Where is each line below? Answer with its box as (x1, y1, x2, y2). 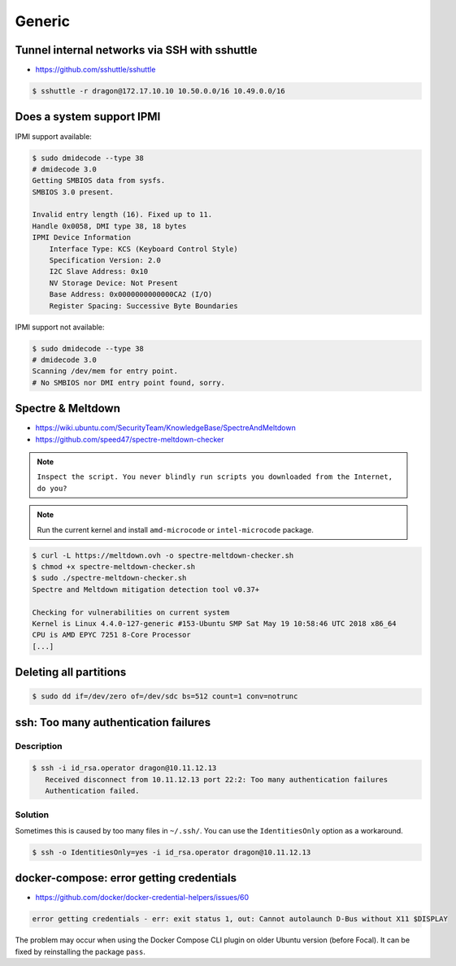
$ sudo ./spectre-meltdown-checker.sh (32, 573, 187, 583)
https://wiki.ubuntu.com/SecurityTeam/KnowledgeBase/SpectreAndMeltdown (35, 423, 296, 433)
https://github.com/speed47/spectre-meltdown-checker (35, 434, 224, 444)
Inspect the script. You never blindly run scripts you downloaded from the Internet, (37, 472, 393, 481)
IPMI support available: (15, 131, 93, 141)
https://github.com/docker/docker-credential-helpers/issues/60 (35, 893, 250, 903)
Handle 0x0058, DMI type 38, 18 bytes (32, 221, 187, 231)
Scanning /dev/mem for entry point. (32, 367, 179, 376)
